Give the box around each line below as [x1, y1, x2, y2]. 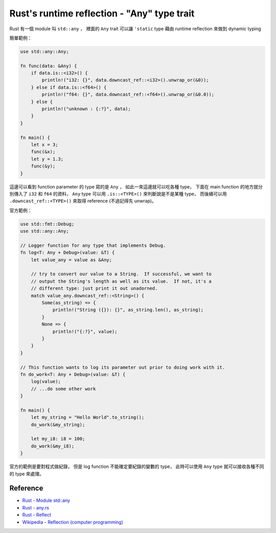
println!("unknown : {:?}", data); [41, 106, 131, 112]
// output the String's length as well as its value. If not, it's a [31, 278, 212, 284]
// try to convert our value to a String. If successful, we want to [31, 271, 212, 277]
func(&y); [31, 163, 56, 169]
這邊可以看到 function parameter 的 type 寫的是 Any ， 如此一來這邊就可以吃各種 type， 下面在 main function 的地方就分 [9, 183, 263, 189]
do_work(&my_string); [31, 421, 85, 428]
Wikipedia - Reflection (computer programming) [22, 519, 124, 525]
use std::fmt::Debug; [20, 221, 75, 227]
